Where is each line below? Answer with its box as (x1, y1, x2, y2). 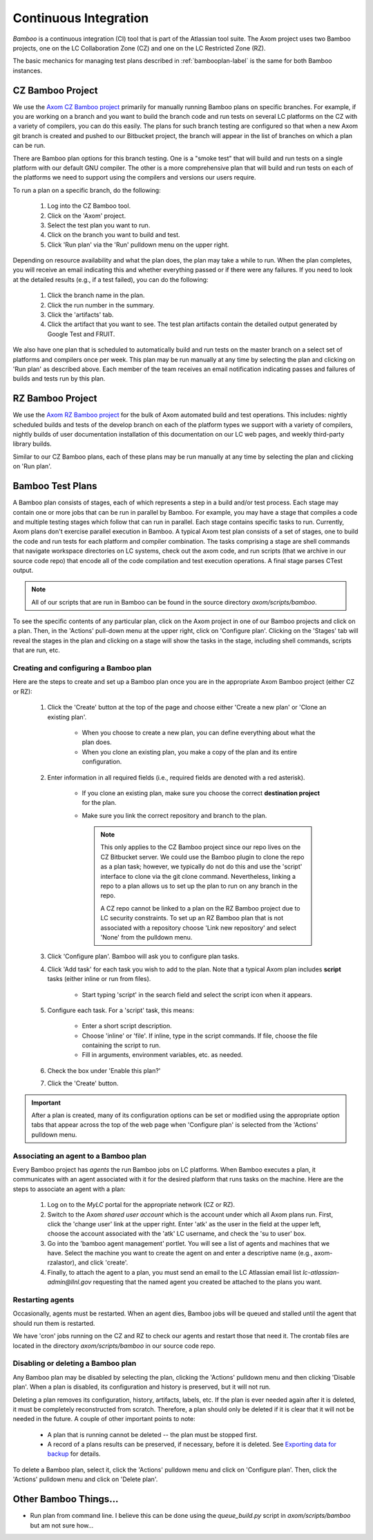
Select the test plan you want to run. (47, 221, 151, 229)
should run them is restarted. (12, 1319, 95, 1327)
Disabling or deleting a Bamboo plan (12, 1358, 137, 1368)
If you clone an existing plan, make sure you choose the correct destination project (82, 788, 321, 797)
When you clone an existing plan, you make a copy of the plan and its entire (82, 748, 297, 756)
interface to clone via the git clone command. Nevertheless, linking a (100, 872, 296, 880)
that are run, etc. (12, 646, 60, 654)
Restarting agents (12, 1295, 75, 1305)
